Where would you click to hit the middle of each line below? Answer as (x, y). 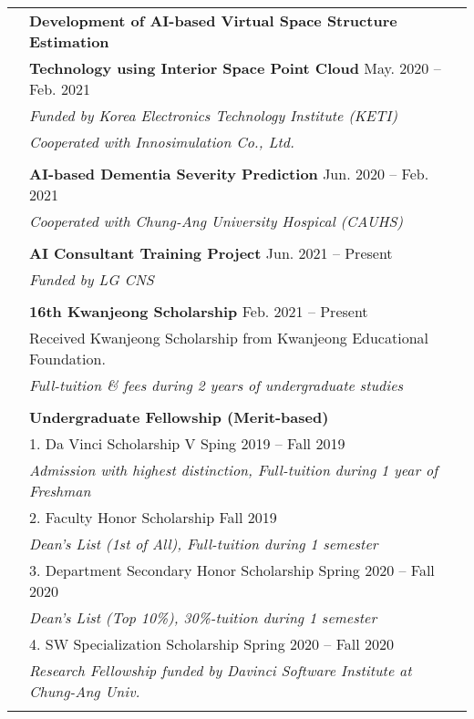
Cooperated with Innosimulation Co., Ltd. (162, 142)
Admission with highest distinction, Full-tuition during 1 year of (234, 470)
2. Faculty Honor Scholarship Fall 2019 (153, 517)
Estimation (69, 41)
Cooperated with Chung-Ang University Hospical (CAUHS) (216, 221)
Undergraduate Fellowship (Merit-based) (179, 417)
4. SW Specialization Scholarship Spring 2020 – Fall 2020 (212, 644)
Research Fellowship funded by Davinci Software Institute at (221, 670)
